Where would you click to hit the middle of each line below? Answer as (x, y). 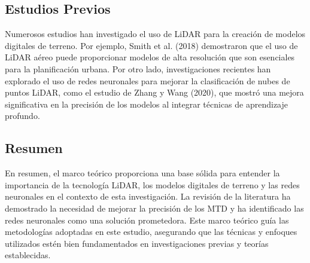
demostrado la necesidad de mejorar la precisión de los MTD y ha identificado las (154, 208)
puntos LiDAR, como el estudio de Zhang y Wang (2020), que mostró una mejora (154, 92)
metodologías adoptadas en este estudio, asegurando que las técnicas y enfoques (151, 232)
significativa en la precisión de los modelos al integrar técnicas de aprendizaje (147, 104)
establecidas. (28, 255)
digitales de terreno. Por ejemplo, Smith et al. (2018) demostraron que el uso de (151, 45)
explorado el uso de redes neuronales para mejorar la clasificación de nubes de (148, 80)
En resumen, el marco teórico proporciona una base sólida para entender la (142, 173)
